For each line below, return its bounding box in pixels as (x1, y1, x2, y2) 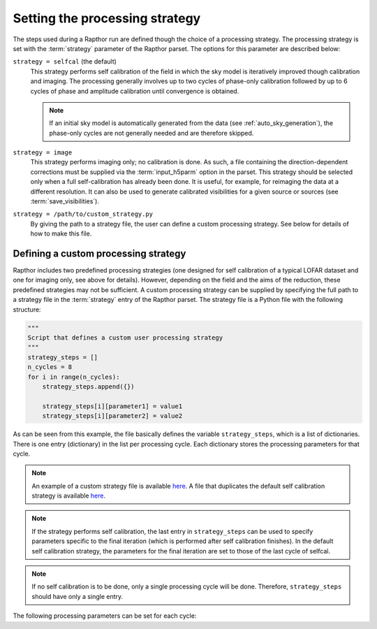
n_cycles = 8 (27, 363, 73, 371)
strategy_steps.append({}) (42, 382, 135, 391)
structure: (13, 305, 41, 314)
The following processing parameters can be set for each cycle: (13, 612, 197, 620)
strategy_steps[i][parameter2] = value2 (42, 412, 183, 420)
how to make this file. (30, 229, 92, 238)
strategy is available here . (31, 491, 106, 500)
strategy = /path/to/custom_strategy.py (13, 210, 154, 218)
